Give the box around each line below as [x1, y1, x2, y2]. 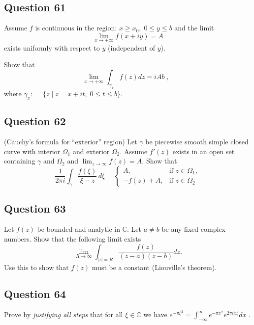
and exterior [72, 146, 110, 156]
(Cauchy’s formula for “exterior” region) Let [4, 136, 137, 146]
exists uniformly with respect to [4, 43, 100, 53]
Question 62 [4, 113, 66, 129]
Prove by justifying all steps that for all [4, 309, 123, 320]
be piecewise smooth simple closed [145, 136, 249, 146]
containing [4, 156, 35, 166]
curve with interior [4, 146, 61, 156]
